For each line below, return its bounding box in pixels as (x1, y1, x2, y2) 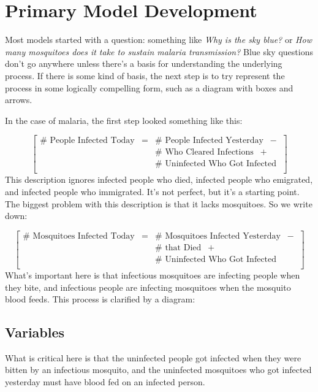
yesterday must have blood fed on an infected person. (5, 375, 205, 388)
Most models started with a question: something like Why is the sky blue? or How (5, 33, 312, 46)
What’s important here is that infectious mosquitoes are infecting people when (5, 268, 300, 281)
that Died (165, 243, 202, 252)
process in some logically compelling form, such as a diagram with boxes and (5, 81, 293, 94)
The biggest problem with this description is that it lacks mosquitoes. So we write (5, 197, 312, 210)
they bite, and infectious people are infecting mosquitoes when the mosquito (5, 280, 291, 293)
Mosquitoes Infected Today (32, 231, 135, 240)
